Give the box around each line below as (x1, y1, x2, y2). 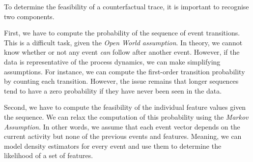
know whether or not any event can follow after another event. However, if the (4, 47, 240, 57)
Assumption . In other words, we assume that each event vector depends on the (4, 121, 240, 131)
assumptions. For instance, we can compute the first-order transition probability (4, 66, 245, 76)
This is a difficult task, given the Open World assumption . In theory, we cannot (4, 37, 243, 47)
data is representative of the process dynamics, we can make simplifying (4, 56, 221, 66)
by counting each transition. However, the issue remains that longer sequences (4, 76, 239, 86)
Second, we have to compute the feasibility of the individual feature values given (4, 102, 246, 112)
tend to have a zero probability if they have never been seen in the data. (4, 85, 222, 96)
